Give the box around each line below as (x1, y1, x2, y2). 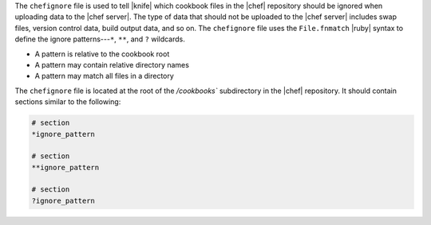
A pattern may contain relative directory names (34, 60, 189, 69)
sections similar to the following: (14, 97, 121, 107)
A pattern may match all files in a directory (34, 72, 175, 81)
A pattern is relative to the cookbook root (34, 48, 170, 59)
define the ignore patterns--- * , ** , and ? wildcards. (14, 34, 185, 44)
